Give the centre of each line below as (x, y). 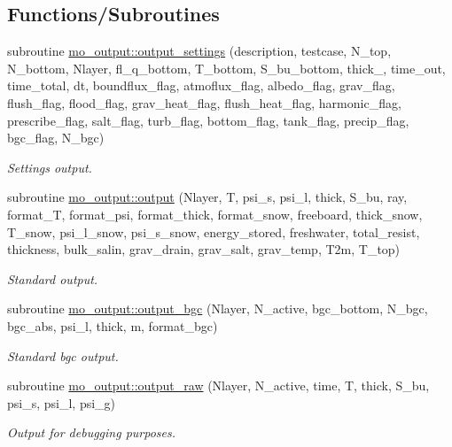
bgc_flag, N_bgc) (56, 138)
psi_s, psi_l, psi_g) (62, 402)
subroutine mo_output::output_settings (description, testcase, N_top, (199, 51)
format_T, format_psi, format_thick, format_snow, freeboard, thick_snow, (215, 214)
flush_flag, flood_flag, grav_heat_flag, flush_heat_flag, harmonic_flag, (204, 102)
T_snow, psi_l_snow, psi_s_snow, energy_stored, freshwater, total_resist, (214, 231)
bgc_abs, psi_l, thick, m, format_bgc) (113, 325)
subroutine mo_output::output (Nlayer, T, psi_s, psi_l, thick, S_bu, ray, (207, 197)
